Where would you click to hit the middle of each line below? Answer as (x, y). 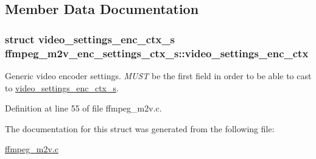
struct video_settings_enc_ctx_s (90, 39)
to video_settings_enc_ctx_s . (62, 87)
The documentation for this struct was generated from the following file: (140, 128)
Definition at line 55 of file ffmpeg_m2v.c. (83, 108)
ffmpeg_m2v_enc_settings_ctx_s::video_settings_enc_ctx (157, 53)
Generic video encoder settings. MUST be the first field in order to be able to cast (158, 75)
